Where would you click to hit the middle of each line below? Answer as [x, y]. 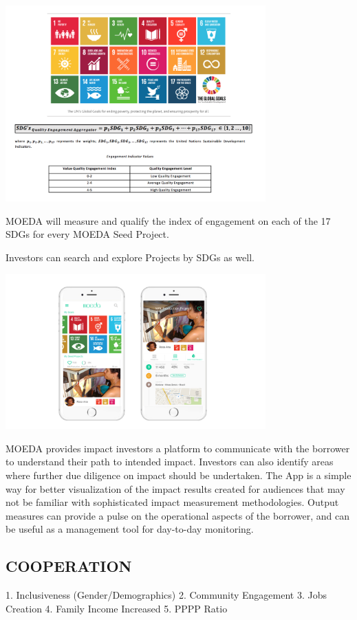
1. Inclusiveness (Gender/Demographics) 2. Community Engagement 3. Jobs [166, 595]
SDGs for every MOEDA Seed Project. [87, 234]
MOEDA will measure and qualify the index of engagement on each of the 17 [168, 220]
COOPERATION [69, 566]
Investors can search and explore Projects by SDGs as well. [130, 257]
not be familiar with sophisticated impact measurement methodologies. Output [172, 502]
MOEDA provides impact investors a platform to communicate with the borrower [178, 448]
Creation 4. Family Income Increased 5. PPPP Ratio [117, 608]
